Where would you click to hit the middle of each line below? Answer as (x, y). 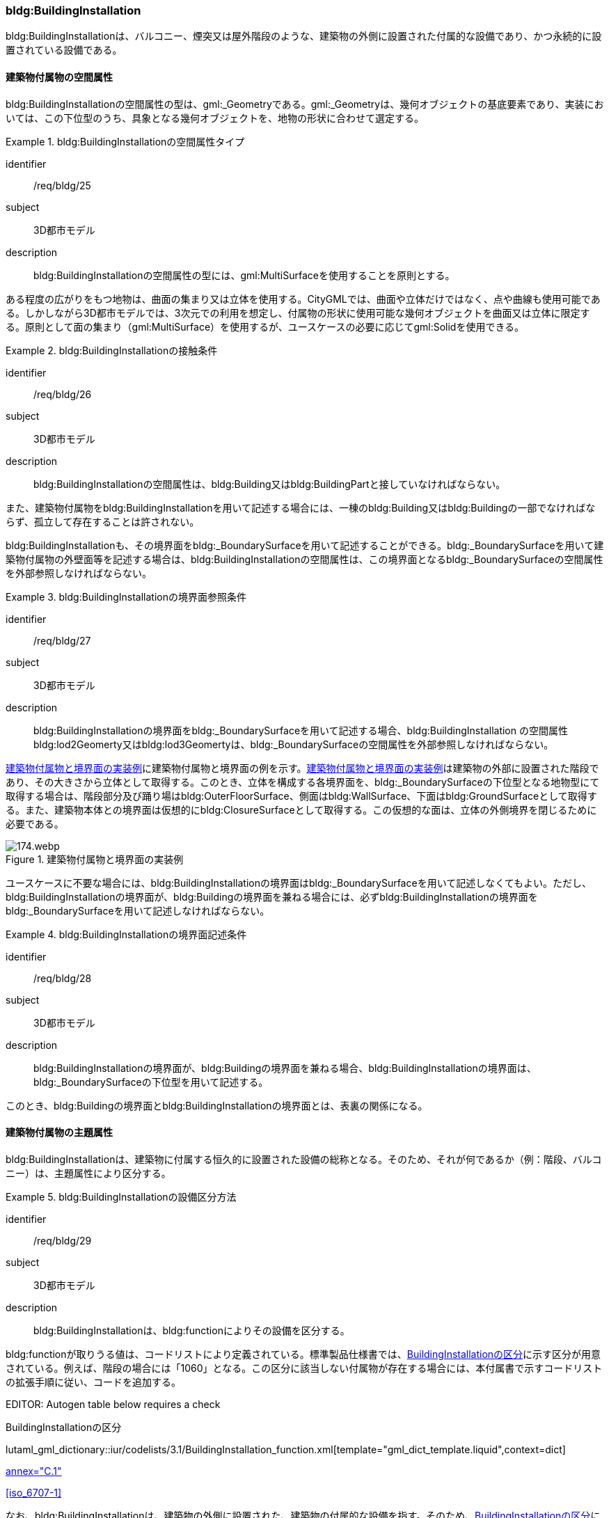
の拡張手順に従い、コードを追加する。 (93, 1382)
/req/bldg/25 (62, 185)
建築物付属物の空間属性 (59, 77)
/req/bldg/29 (63, 1240)
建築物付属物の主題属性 (59, 1132)
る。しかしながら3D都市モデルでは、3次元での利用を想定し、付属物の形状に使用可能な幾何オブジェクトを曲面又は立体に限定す (298, 313)
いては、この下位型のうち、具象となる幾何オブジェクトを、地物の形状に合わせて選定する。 (215, 118)
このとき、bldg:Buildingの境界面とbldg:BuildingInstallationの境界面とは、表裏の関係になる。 (217, 1105)
